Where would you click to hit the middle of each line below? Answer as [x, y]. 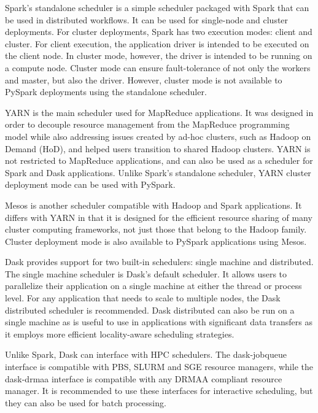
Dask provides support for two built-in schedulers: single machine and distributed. [159, 262]
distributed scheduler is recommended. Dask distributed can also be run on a [150, 310]
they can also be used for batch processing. [86, 402]
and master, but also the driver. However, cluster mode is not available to [144, 79]
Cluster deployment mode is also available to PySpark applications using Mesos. [156, 241]
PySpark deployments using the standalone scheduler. [106, 92]
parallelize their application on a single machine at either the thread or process [153, 286]
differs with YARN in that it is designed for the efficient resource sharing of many [159, 217]
